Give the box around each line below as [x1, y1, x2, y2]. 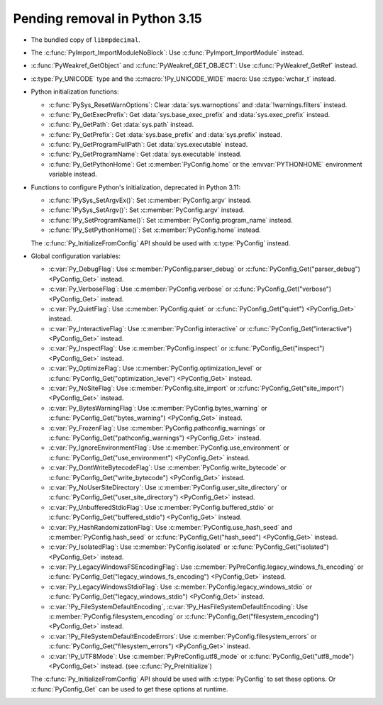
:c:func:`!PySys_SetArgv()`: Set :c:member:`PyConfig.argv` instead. [48, 206, 245, 214]
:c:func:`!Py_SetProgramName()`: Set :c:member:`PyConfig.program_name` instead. [48, 216, 294, 224]
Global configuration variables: [30, 252, 121, 260]
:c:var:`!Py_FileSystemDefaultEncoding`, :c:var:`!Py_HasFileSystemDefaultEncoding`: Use [48, 602, 309, 611]
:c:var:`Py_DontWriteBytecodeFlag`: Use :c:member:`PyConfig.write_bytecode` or [48, 463, 287, 472]
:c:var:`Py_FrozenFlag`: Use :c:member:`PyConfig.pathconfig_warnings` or [48, 423, 266, 432]
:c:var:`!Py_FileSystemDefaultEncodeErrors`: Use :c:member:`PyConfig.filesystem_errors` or [48, 632, 317, 640]
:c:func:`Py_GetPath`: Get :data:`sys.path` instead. [48, 121, 194, 129]
